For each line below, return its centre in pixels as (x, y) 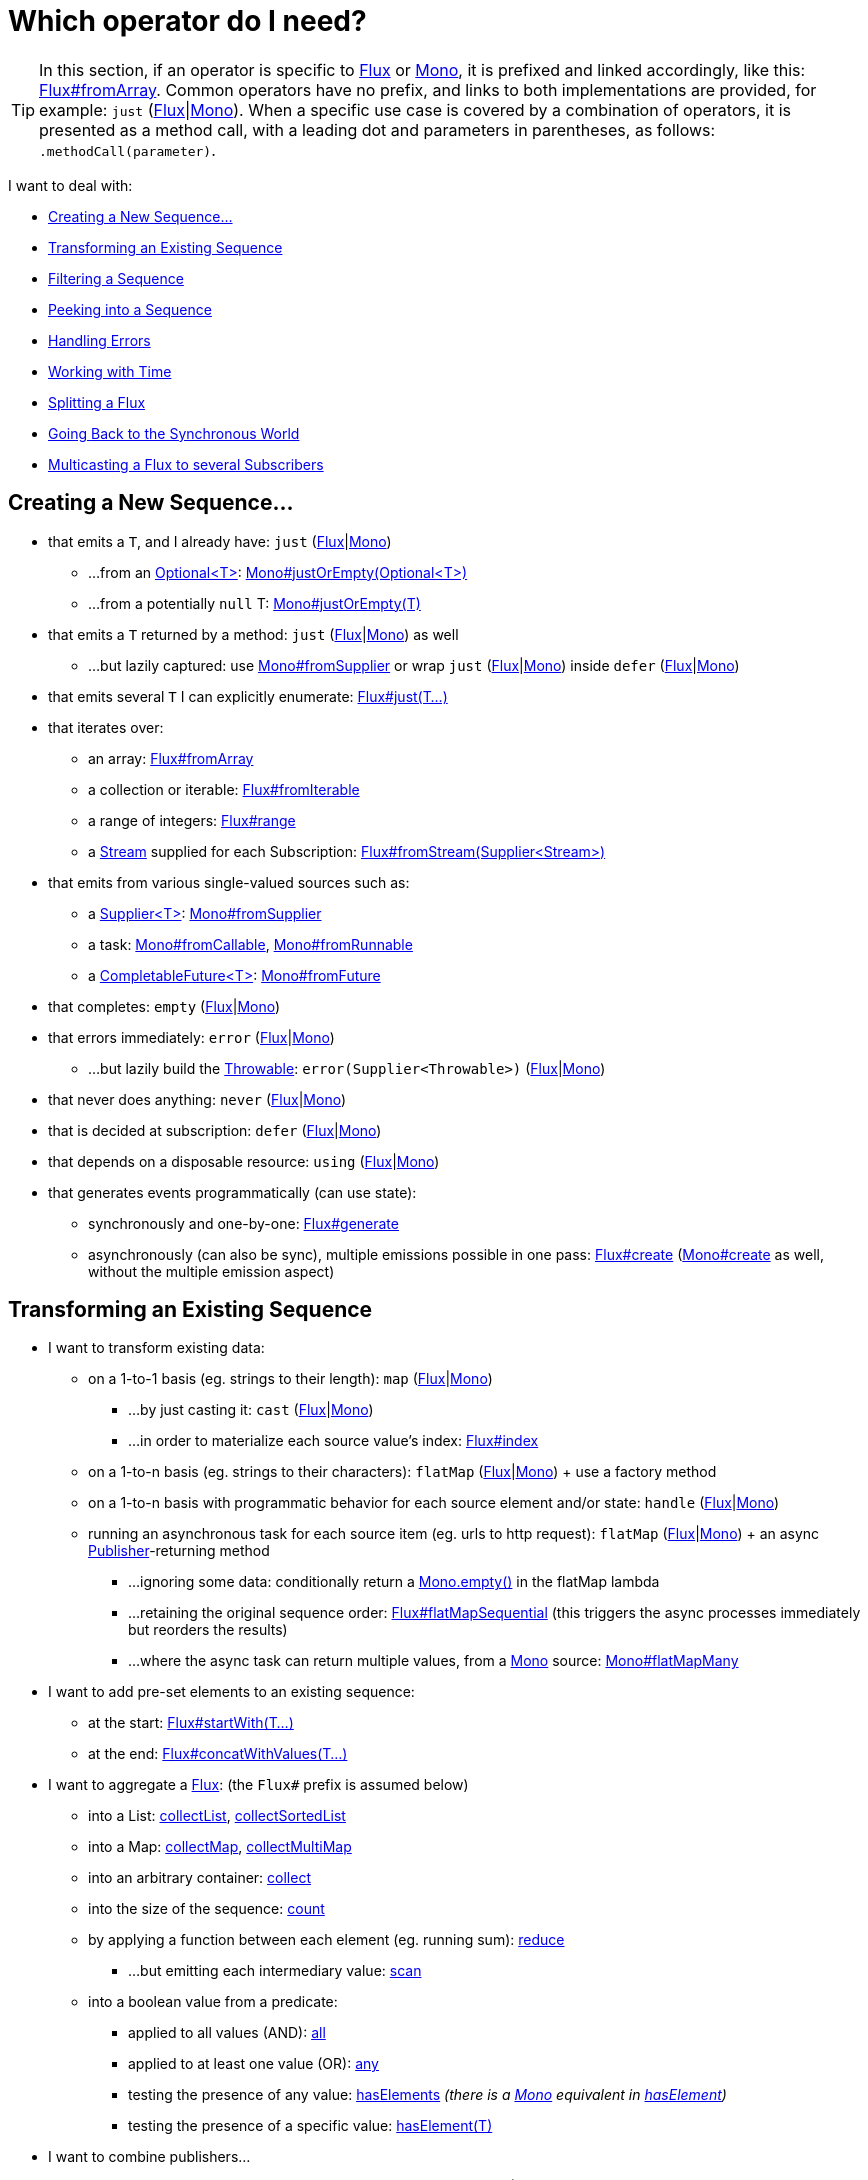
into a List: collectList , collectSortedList (217, 1816)
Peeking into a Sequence (130, 309)
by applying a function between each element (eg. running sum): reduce (326, 1940)
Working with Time (110, 371)
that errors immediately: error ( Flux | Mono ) (191, 1037)
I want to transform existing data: (156, 1348)
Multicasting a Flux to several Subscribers (186, 464)
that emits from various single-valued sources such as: (229, 882)
